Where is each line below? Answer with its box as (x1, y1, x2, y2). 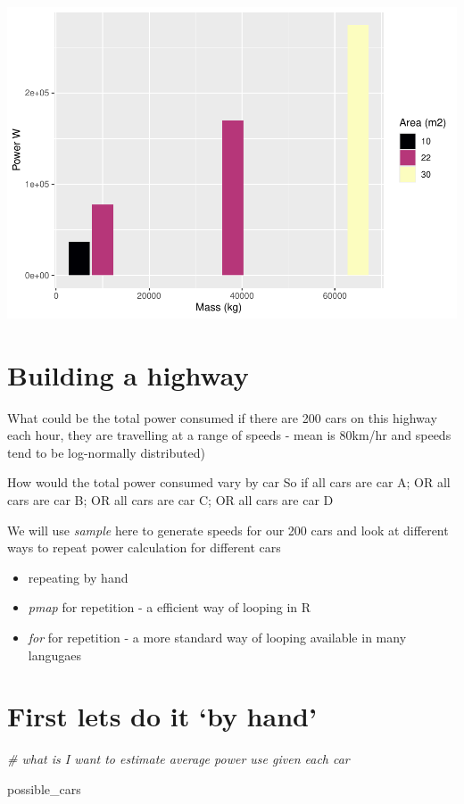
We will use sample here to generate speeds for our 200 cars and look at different (7, 520, 449, 539)
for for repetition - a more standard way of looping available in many (28, 627, 407, 646)
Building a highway (7, 356, 249, 393)
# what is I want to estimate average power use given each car (7, 750, 350, 768)
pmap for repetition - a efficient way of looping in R (28, 598, 311, 617)
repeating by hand (28, 568, 128, 586)
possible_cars (7, 779, 81, 798)
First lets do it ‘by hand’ (7, 698, 317, 734)
